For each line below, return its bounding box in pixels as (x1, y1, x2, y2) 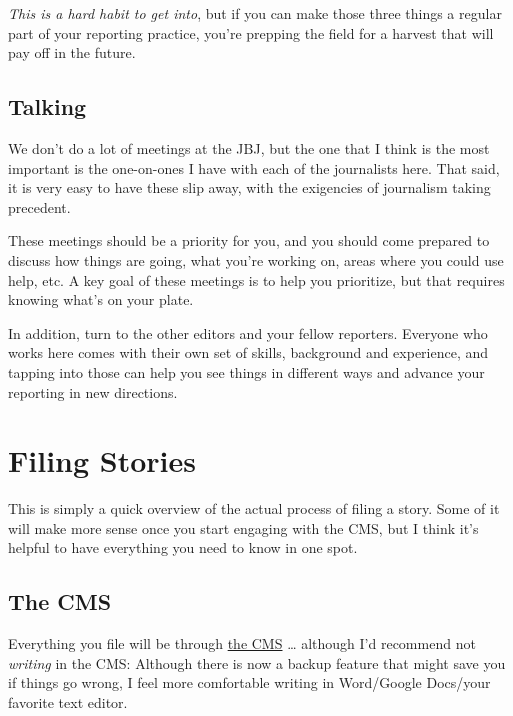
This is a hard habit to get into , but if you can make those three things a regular (8, 3, 502, 23)
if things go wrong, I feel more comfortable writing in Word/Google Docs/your (8, 672, 491, 693)
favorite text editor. (8, 692, 128, 712)
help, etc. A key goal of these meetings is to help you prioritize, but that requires (8, 269, 505, 290)
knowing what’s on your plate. (8, 289, 194, 310)
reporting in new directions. (8, 381, 178, 402)
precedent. (8, 196, 71, 217)
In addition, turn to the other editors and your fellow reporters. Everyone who (8, 322, 488, 343)
